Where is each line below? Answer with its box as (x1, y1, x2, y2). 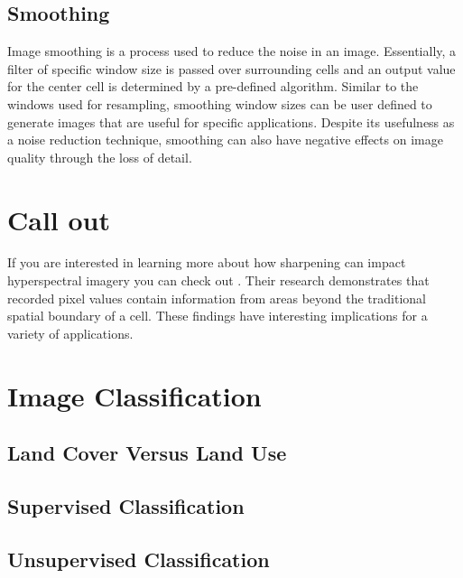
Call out (7, 200, 111, 238)
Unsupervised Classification (7, 545, 270, 573)
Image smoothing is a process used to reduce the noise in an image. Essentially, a (7, 42, 457, 61)
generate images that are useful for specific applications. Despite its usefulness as (7, 112, 455, 131)
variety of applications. (7, 323, 134, 342)
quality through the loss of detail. (7, 147, 192, 166)
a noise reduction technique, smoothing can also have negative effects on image (7, 130, 443, 149)
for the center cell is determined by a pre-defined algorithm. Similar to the (7, 77, 419, 96)
